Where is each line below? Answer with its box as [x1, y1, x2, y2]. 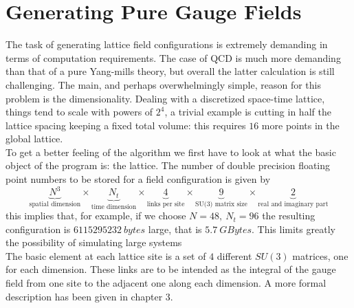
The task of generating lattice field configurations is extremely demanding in [5, 37, 328, 52]
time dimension [91, 203, 137, 210]
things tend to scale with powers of [5, 104, 153, 119]
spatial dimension [29, 201, 81, 208]
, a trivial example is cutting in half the [164, 104, 331, 119]
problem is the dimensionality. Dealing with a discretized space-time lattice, [5, 91, 325, 105]
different [217, 248, 252, 263]
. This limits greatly [252, 221, 335, 236]
